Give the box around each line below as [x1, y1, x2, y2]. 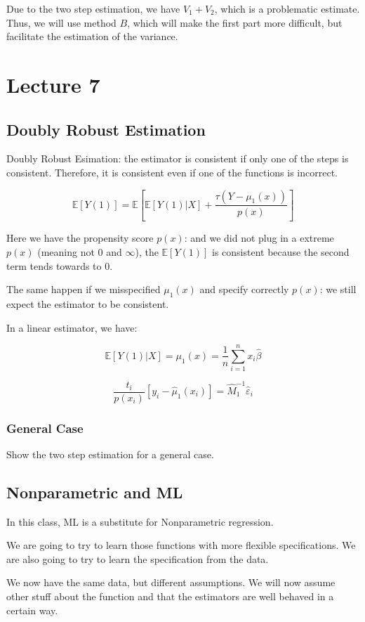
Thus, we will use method [6, 15, 117, 30]
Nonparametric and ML [6, 481, 183, 503]
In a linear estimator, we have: [6, 320, 138, 335]
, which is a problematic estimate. [214, 1, 360, 15]
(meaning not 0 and [37, 245, 122, 259]
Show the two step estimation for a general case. [6, 446, 214, 461]
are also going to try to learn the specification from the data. [6, 551, 269, 566]
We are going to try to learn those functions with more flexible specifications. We [6, 538, 356, 552]
